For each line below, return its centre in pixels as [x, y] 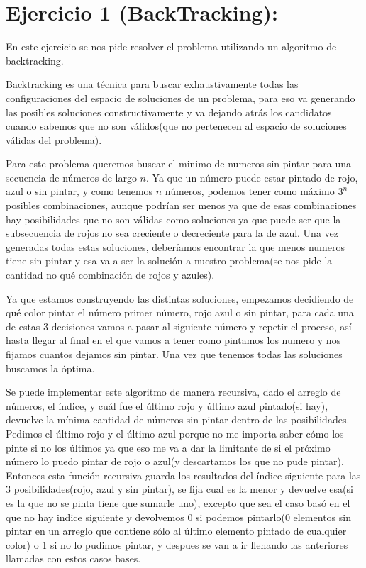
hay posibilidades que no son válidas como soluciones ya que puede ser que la [173, 219]
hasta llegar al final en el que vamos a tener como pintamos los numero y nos [173, 340]
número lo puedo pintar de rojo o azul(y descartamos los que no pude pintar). [175, 461]
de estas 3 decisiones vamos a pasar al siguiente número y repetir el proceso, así [179, 326]
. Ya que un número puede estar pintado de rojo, [252, 177]
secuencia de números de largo [71, 177]
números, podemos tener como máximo [250, 191]
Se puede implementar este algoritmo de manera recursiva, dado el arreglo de [173, 392]
